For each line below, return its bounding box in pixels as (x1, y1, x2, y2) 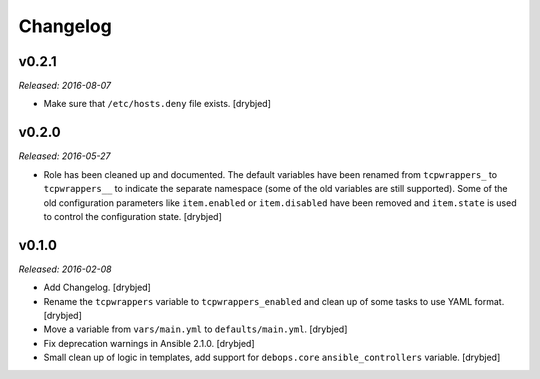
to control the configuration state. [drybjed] (43, 210, 222, 222)
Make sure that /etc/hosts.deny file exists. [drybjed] (43, 98, 272, 110)
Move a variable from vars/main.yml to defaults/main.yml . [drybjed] (43, 323, 348, 335)
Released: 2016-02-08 (18, 263, 112, 275)
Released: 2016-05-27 (18, 150, 111, 162)
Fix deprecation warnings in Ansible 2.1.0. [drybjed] (43, 337, 255, 349)
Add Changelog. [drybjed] (43, 281, 152, 294)
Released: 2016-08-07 (18, 80, 112, 92)
